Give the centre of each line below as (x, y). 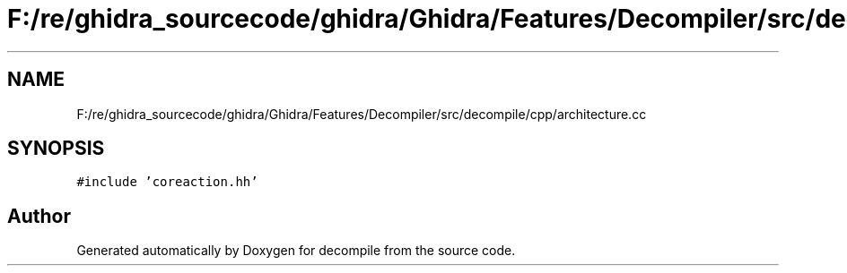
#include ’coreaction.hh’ (167, 182)
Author (39, 216)
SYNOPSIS (56, 149)
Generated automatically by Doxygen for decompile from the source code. (296, 251)
